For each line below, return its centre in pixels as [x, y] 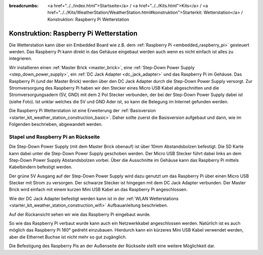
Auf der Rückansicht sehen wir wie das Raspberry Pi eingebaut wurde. [80, 214]
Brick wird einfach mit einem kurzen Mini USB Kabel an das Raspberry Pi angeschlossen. [98, 190]
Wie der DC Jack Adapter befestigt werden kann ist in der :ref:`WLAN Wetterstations [94, 198]
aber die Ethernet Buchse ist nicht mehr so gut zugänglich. [68, 237]
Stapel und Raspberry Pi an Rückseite [54, 137]
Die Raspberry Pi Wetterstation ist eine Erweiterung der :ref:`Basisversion [82, 111]
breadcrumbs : [24, 6]
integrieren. [21, 59]
